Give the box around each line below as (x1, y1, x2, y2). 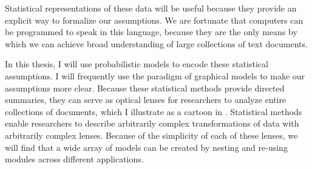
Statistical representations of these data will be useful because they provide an (5, 2, 297, 14)
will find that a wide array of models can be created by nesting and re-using (5, 141, 288, 153)
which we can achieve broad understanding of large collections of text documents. (5, 37, 308, 50)
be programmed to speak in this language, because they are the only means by (5, 25, 297, 38)
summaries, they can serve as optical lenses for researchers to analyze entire (5, 93, 287, 106)
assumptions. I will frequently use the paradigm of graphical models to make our (5, 69, 305, 82)
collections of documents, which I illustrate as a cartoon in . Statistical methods (5, 105, 302, 118)
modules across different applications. (5, 153, 144, 165)
